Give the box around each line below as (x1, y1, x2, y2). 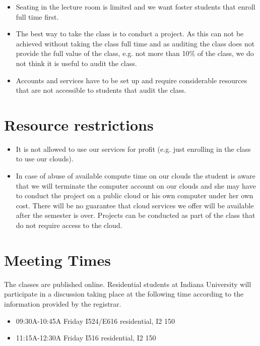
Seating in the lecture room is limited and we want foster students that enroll (16, 2, 255, 12)
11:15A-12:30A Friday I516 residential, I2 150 (16, 332, 156, 343)
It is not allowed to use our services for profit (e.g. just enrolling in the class (16, 143, 251, 154)
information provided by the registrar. (4, 298, 121, 309)
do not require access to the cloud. (16, 220, 122, 230)
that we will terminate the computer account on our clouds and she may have (16, 180, 256, 191)
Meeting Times (4, 249, 111, 270)
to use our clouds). (16, 153, 74, 164)
